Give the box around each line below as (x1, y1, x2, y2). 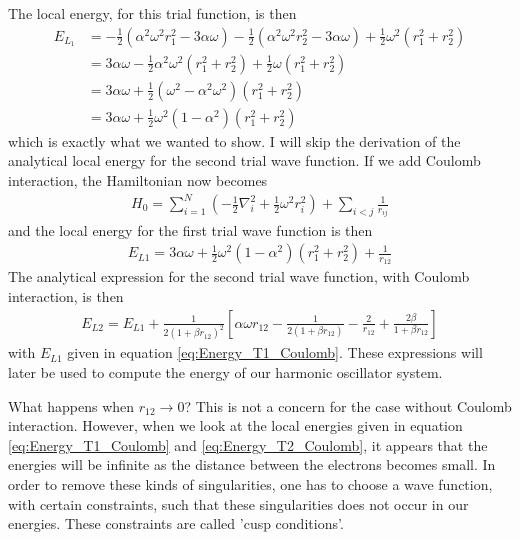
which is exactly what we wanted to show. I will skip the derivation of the (8, 130, 461, 151)
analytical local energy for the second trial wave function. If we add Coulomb (8, 150, 481, 171)
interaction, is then (8, 285, 124, 306)
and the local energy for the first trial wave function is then (8, 219, 373, 240)
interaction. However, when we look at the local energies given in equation (8, 415, 463, 436)
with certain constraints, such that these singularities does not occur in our (8, 493, 469, 514)
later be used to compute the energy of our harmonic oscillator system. (8, 362, 443, 383)
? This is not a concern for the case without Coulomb (184, 395, 512, 416)
